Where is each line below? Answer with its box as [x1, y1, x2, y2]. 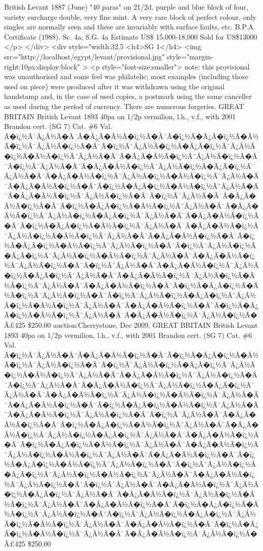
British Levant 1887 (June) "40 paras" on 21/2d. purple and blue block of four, [4, 2, 248, 12]
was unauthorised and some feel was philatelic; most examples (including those [4, 71, 248, 82]
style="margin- [166, 51, 213, 61]
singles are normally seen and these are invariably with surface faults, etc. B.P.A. [4, 21, 255, 32]
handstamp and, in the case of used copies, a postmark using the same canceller [4, 91, 252, 101]
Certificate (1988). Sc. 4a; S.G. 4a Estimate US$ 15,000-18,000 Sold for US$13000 [4, 31, 257, 42]
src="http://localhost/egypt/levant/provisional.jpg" [4, 51, 165, 61]
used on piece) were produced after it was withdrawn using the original [4, 81, 225, 91]
